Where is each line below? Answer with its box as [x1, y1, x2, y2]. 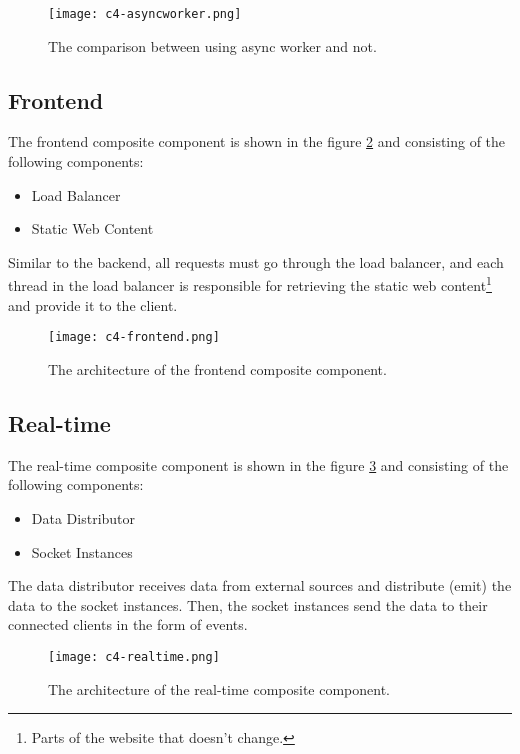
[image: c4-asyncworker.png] [48, 7, 242, 21]
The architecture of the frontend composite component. [48, 358, 387, 379]
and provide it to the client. [8, 294, 178, 315]
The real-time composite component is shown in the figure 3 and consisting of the [8, 454, 509, 475]
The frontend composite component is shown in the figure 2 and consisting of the [8, 131, 506, 152]
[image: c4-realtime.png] [48, 649, 220, 664]
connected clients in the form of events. [8, 614, 248, 635]
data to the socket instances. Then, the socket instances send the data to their [8, 594, 488, 615]
